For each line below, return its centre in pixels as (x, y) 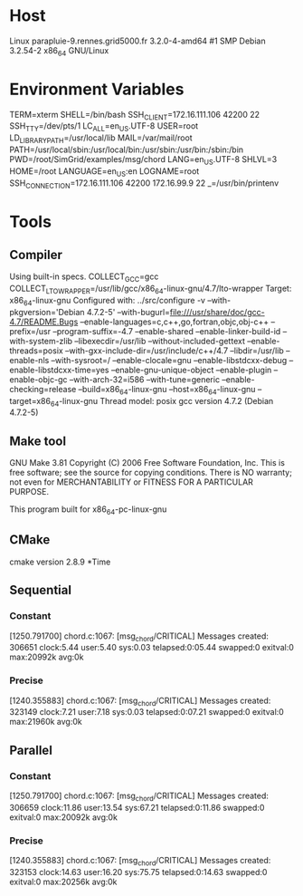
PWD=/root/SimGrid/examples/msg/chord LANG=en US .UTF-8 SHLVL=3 (143, 160)
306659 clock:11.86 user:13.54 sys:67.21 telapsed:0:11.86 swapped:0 (137, 807)
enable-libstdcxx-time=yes (59, 370)
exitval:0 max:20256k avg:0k (63, 882)
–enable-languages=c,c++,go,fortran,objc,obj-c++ (175, 322)
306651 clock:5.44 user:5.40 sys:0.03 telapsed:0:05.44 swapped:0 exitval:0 (151, 648)
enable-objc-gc (38, 379)
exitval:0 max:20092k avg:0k (63, 817)
